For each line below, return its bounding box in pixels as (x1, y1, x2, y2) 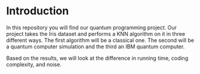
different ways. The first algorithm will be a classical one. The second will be (6, 36, 195, 44)
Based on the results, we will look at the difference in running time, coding (6, 54, 189, 61)
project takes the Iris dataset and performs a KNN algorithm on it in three (6, 30, 186, 37)
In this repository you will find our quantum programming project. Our (6, 24, 177, 31)
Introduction (6, 4, 69, 18)
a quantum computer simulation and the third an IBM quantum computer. (6, 43, 185, 50)
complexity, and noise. (6, 61, 61, 68)
